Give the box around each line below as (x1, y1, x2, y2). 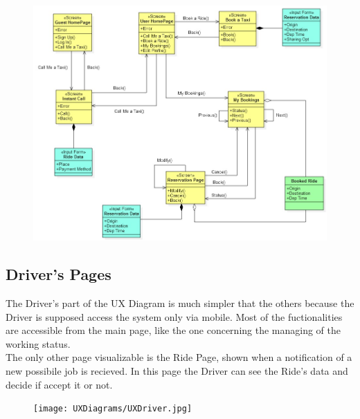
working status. (6, 336, 71, 351)
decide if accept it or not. (6, 377, 113, 391)
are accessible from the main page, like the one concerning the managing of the (6, 323, 341, 337)
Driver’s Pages (6, 263, 111, 285)
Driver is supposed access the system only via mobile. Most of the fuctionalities (6, 309, 343, 324)
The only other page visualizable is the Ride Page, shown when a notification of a (6, 350, 352, 364)
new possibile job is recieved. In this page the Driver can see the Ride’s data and (6, 364, 348, 378)
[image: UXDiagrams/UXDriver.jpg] (33, 404, 192, 414)
